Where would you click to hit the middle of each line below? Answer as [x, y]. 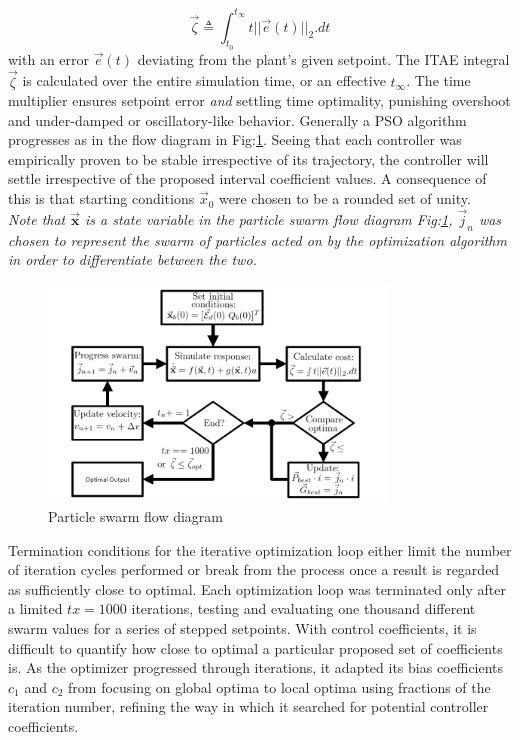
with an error [49, 58]
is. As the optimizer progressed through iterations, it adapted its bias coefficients [256, 667]
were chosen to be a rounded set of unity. [345, 198]
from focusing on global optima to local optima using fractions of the [279, 686]
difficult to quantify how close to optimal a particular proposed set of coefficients [255, 647]
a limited [35, 608]
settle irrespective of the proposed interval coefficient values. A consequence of [247, 178]
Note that [37, 218]
